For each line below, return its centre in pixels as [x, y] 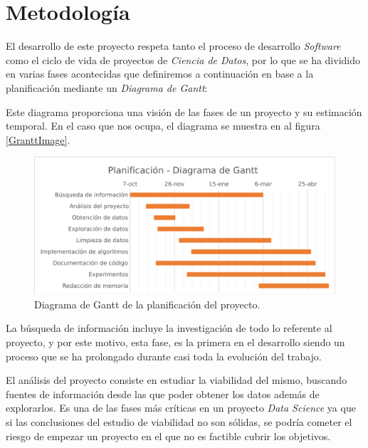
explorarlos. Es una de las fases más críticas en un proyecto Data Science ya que [181, 408]
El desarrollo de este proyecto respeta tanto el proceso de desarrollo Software [173, 46]
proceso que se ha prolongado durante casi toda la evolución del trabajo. [164, 356]
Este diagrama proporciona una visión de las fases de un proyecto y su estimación [184, 111]
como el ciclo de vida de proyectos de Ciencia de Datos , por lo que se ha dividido [183, 59]
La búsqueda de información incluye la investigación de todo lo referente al [169, 328]
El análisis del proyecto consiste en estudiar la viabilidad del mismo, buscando [177, 380]
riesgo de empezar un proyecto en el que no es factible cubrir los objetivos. [168, 436]
